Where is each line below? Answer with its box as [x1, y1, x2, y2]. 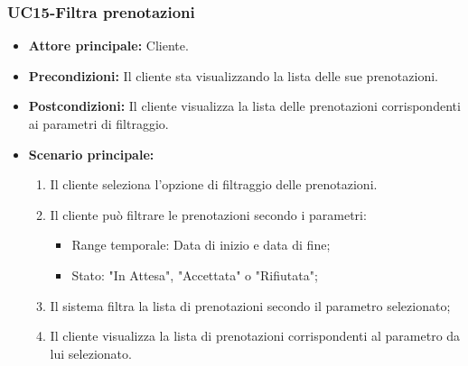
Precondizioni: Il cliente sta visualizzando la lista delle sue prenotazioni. [28, 66, 438, 85]
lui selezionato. [50, 343, 132, 362]
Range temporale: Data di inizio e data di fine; [71, 235, 331, 254]
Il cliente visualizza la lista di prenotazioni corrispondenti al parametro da [50, 326, 461, 345]
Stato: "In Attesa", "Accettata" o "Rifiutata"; [71, 265, 318, 284]
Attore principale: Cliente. [28, 36, 189, 55]
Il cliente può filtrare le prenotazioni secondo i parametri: [50, 205, 367, 224]
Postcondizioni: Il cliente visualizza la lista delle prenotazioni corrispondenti [28, 96, 461, 115]
